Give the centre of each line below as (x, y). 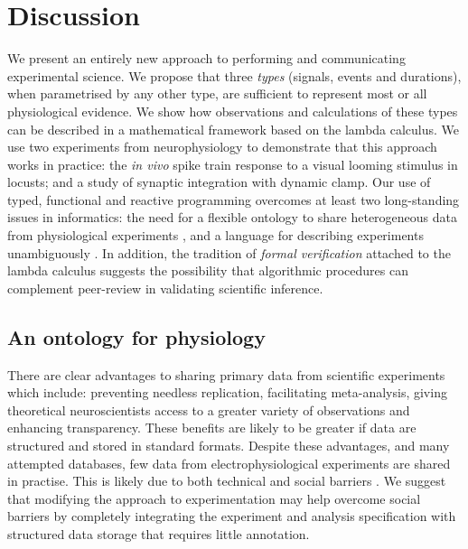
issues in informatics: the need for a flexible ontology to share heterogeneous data (232, 217)
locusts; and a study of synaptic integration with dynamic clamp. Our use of (219, 182)
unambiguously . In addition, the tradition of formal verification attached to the (229, 252)
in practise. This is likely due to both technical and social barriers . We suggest (227, 481)
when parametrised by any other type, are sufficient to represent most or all (217, 93)
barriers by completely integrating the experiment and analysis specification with (232, 516)
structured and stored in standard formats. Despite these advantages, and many (229, 446)
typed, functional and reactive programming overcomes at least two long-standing (234, 199)
